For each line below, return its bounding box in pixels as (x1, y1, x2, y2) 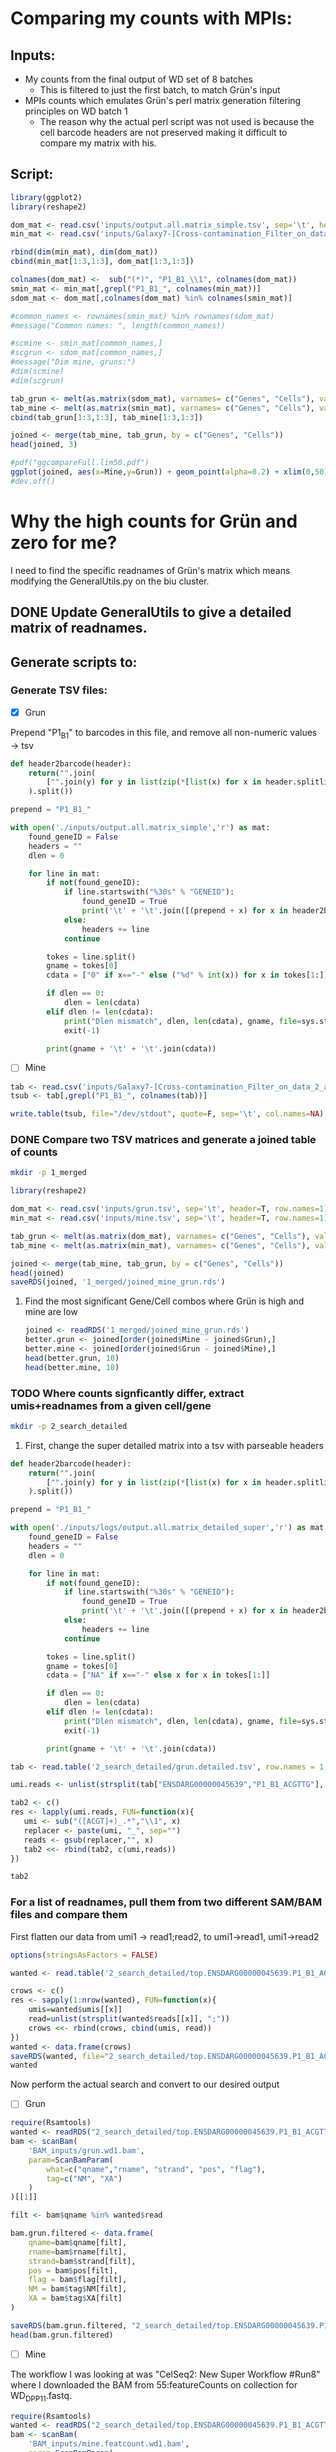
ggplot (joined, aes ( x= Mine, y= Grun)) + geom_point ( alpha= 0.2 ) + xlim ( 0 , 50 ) (10, 467, 329, 477)
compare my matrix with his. (39, 137, 157, 149)
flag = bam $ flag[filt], (28, 2275, 128, 2285)
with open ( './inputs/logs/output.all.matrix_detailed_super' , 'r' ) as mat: (10, 1523, 329, 1533)
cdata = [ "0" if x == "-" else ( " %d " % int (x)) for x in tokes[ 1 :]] (46, 970, 329, 981)
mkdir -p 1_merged (10, 1168, 87, 1178)
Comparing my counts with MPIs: (10, 7, 293, 30)
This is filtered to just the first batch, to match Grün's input (39, 84, 281, 96)
